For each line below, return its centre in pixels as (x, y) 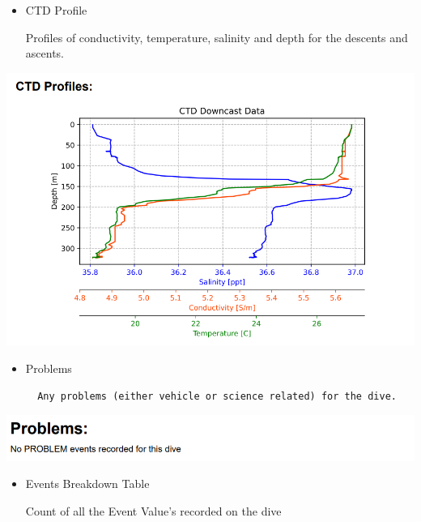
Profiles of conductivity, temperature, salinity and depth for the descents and (217, 37)
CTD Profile (56, 10)
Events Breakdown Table (87, 483)
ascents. (45, 53)
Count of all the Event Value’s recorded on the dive (153, 510)
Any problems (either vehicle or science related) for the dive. (217, 396)
